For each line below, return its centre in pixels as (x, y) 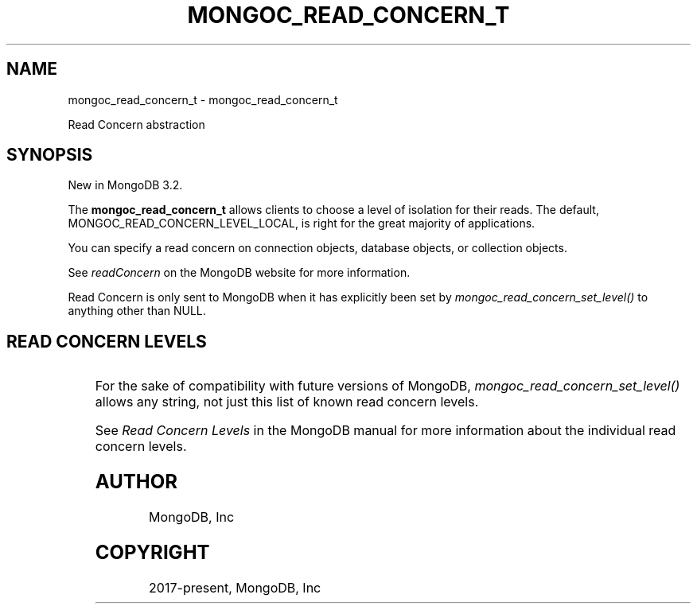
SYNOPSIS (50, 155)
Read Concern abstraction (136, 124)
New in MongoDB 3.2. (125, 185)
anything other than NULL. (137, 311)
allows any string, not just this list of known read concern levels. (287, 402)
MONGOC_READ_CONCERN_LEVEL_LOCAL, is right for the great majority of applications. (302, 223)
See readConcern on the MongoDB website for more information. (239, 273)
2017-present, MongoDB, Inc (235, 587)
